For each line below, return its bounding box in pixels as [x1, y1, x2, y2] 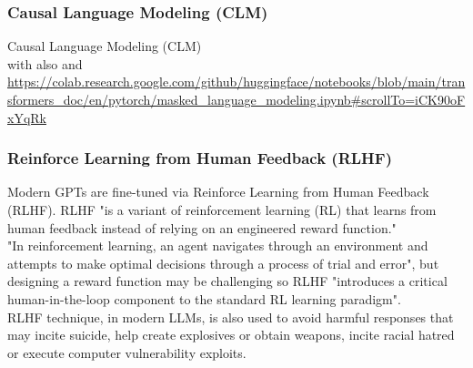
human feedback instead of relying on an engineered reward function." [7, 218, 397, 237]
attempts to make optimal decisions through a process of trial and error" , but [7, 253, 439, 272]
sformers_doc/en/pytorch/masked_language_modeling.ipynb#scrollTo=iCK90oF [7, 90, 466, 108]
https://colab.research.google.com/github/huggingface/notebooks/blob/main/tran [7, 72, 466, 91]
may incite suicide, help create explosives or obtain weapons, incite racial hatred [7, 325, 455, 344]
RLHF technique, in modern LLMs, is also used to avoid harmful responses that [7, 307, 454, 326]
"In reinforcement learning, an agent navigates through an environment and [7, 236, 428, 255]
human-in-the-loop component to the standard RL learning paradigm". [7, 289, 401, 308]
